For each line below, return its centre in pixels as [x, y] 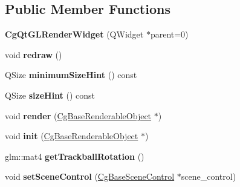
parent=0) [169, 34]
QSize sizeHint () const [50, 95]
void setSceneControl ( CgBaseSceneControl [90, 176]
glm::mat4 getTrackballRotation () [75, 156]
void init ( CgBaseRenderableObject [72, 136]
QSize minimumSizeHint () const [71, 75]
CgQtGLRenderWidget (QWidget [74, 34]
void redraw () [34, 54]
